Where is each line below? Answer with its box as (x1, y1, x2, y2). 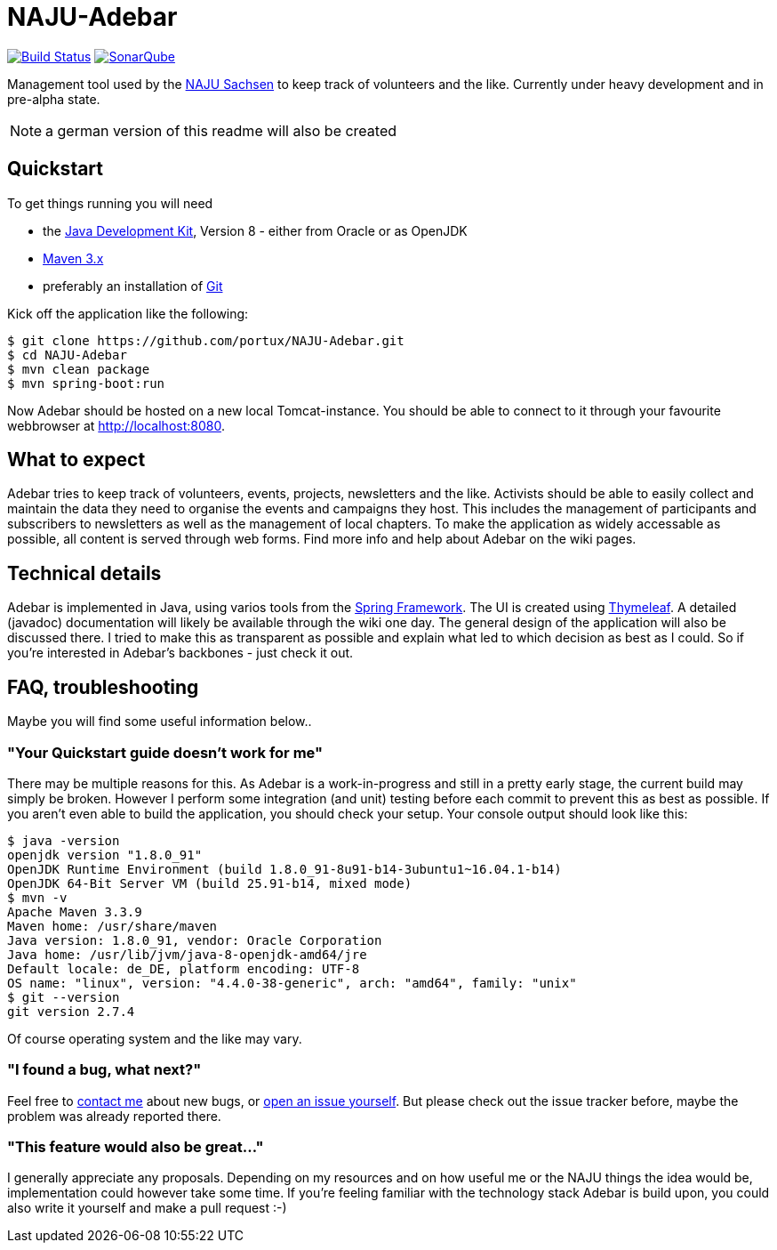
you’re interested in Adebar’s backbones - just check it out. (7, 645, 354, 661)
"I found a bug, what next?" (7, 1060, 202, 1079)
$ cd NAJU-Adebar (7, 347, 127, 362)
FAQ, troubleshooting (7, 675, 199, 698)
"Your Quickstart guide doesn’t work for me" (7, 743, 324, 762)
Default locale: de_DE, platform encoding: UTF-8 (7, 961, 360, 976)
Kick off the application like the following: (7, 305, 249, 321)
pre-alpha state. (7, 91, 100, 107)
